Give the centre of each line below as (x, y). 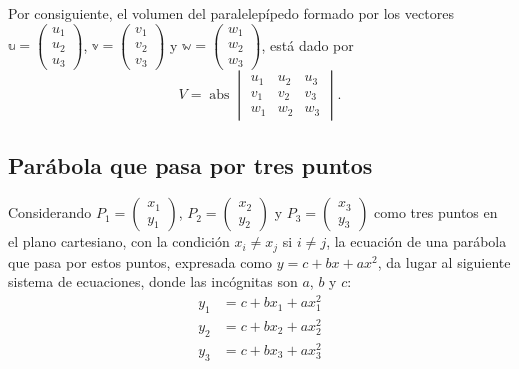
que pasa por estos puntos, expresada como (140, 261)
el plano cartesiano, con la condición (119, 241)
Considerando (50, 212)
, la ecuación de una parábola (416, 241)
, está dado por (307, 44)
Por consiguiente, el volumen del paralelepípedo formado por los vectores (231, 13)
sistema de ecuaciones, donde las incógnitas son (153, 281)
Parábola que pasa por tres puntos (190, 164)
